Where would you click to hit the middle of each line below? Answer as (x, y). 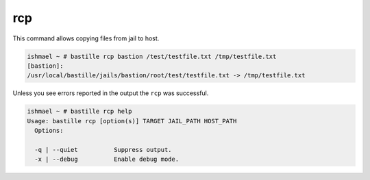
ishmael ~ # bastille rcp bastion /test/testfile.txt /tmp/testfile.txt (152, 56)
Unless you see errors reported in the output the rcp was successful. (111, 93)
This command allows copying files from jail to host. (86, 38)
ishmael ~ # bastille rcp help (80, 112)
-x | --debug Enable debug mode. (107, 159)
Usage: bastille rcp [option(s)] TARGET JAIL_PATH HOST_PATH (132, 121)
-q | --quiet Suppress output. (103, 150)
